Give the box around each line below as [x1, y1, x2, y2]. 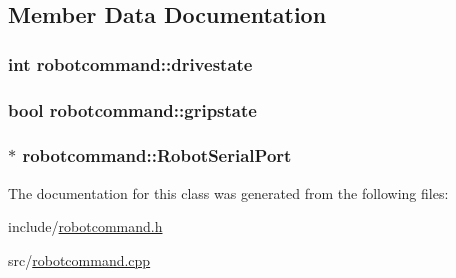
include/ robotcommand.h [8, 216, 163, 237]
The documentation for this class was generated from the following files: [8, 182, 449, 203]
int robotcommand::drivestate [8, 51, 253, 76]
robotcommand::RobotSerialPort [22, 143, 292, 168]
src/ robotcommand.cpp [8, 249, 151, 270]
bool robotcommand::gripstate [8, 97, 257, 122]
